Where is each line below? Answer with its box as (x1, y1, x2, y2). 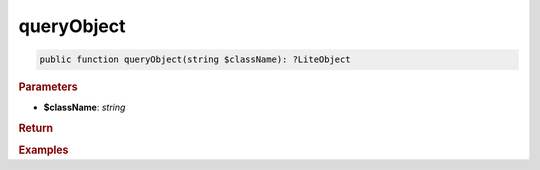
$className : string (43, 101, 126, 114)
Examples (18, 143, 69, 157)
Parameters (18, 80, 79, 94)
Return (18, 121, 54, 135)
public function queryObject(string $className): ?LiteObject (39, 54, 351, 65)
